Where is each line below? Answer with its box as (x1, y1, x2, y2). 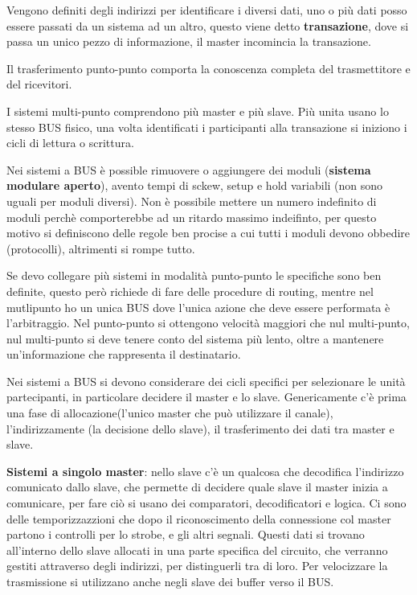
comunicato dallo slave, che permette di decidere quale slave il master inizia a (6, 478, 388, 495)
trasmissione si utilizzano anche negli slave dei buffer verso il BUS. (6, 573, 334, 589)
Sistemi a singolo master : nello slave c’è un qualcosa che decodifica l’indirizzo (6, 462, 404, 479)
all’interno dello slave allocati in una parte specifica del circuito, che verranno (6, 541, 388, 558)
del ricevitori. (6, 76, 72, 92)
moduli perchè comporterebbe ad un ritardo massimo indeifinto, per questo (6, 208, 377, 225)
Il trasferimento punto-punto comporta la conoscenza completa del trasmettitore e (6, 59, 411, 76)
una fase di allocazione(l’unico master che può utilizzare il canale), (6, 404, 333, 421)
